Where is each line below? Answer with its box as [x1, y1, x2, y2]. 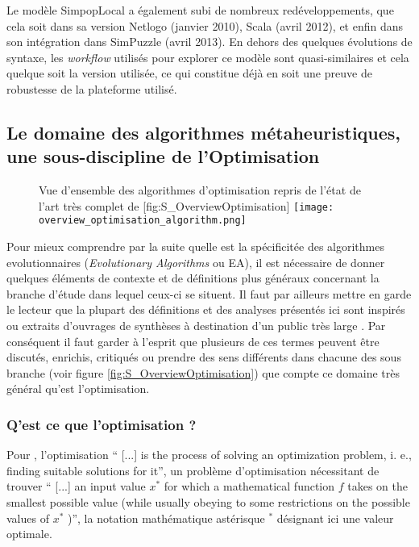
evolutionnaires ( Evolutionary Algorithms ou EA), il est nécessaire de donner [6, 253, 385, 270]
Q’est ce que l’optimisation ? [6, 414, 197, 434]
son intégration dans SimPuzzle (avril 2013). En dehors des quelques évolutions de [6, 33, 413, 50]
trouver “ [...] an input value [6, 478, 146, 495]
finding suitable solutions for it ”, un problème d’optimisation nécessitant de [6, 461, 380, 478]
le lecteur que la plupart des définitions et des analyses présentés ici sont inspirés [6, 301, 405, 318]
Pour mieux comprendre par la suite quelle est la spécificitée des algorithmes [6, 238, 384, 255]
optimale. [6, 525, 52, 542]
